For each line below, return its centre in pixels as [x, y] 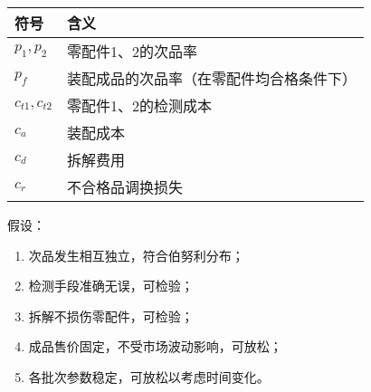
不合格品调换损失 [125, 187]
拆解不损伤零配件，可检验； [111, 316]
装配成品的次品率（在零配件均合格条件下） [212, 78]
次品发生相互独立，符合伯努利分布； [136, 255]
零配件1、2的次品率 [133, 51]
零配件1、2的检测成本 [140, 105]
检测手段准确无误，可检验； [111, 286]
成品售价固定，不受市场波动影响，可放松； [155, 346]
